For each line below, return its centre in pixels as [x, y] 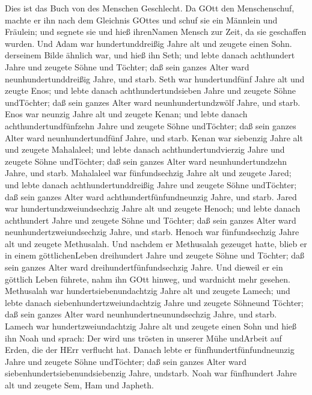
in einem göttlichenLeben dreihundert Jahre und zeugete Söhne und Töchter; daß [155, 255]
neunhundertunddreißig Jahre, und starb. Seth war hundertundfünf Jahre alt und [155, 78]
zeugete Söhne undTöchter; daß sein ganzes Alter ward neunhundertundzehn [146, 161]
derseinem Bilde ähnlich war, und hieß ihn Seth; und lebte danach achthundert [150, 55]
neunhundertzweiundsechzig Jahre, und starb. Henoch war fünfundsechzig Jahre [152, 232]
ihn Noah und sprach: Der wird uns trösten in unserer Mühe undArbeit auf [143, 338]
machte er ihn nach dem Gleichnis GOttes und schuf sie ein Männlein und [141, 20]
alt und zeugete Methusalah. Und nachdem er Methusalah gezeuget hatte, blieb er [156, 243]
